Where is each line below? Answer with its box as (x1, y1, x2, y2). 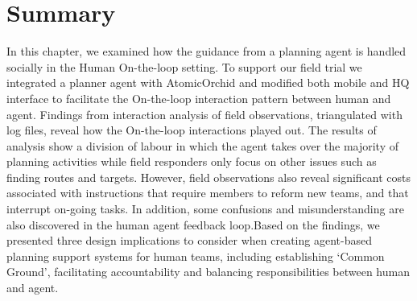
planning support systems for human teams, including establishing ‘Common (6, 247, 385, 264)
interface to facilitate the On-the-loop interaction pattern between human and (6, 89, 391, 106)
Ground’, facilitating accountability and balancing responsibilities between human (6, 263, 410, 280)
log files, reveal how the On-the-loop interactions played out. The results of (6, 122, 377, 138)
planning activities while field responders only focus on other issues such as (6, 153, 377, 170)
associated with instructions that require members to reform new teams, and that (6, 184, 409, 201)
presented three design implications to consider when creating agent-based (6, 232, 372, 249)
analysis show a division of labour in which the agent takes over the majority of (6, 137, 399, 154)
